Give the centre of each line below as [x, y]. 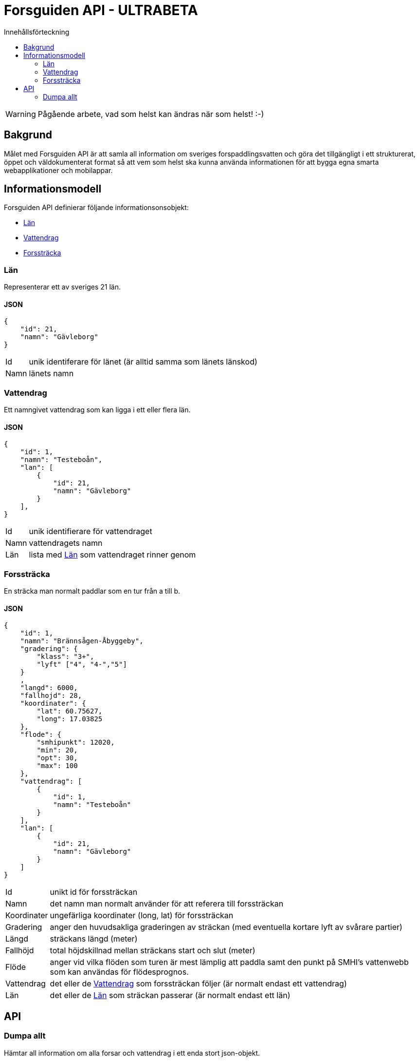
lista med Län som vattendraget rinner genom [112, 555]
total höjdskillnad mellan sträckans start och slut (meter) [153, 951]
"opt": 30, [57, 758]
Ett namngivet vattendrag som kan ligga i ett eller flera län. [97, 410]
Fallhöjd [20, 951]
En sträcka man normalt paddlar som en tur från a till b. [92, 591]
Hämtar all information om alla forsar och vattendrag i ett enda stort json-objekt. [132, 1053]
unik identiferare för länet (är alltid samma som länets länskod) [143, 362]
